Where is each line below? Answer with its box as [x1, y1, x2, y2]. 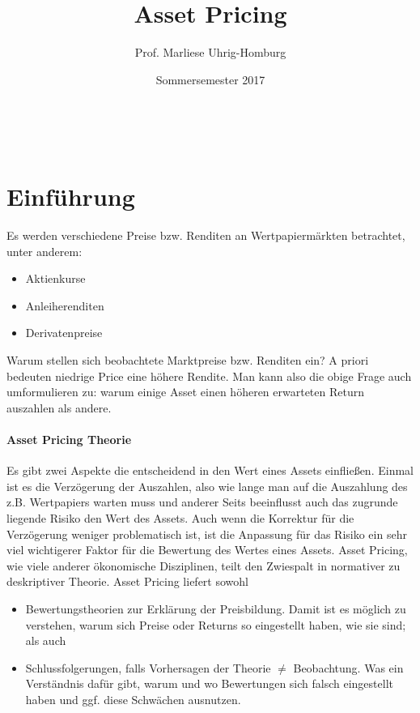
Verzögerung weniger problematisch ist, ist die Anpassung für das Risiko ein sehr [6, 525, 407, 542]
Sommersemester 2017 [155, 70, 265, 88]
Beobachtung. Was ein [293, 659, 404, 676]
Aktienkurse [25, 270, 86, 287]
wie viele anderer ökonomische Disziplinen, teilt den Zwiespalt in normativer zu [6, 557, 401, 574]
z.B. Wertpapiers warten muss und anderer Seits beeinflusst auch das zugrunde [6, 493, 398, 510]
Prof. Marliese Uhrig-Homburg [134, 44, 286, 61]
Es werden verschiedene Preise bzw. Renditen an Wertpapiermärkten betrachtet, [6, 227, 405, 244]
